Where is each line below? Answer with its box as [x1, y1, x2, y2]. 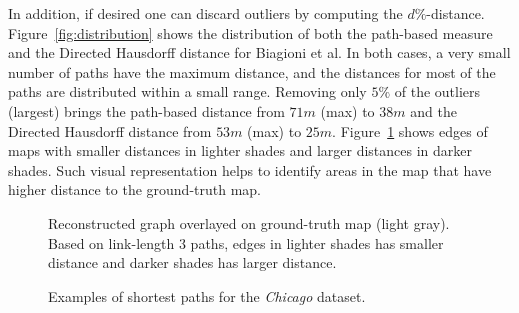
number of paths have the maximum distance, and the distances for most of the [8, 61, 496, 82]
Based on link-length [48, 232, 175, 253]
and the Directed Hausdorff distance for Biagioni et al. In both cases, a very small [8, 42, 511, 63]
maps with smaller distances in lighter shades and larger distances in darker [8, 140, 473, 161]
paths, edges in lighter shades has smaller [190, 232, 444, 253]
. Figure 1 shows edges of [332, 120, 488, 141]
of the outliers [394, 81, 481, 102]
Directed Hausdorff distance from [8, 120, 212, 141]
